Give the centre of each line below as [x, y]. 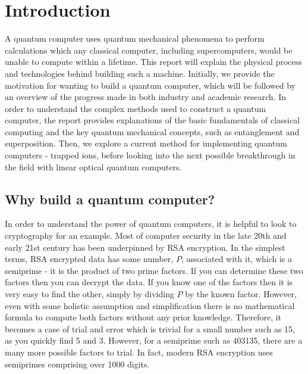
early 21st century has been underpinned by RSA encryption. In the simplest [145, 247]
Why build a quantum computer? [110, 199]
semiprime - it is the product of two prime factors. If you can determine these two [154, 270]
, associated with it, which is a [237, 259]
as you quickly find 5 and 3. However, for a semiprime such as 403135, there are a [154, 340]
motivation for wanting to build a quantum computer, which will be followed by [150, 85]
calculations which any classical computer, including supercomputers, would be [149, 50]
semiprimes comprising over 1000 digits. [77, 364]
